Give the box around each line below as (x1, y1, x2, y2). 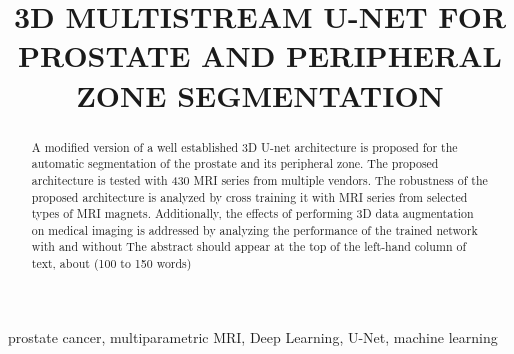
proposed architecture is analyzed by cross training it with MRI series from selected (31, 188, 468, 205)
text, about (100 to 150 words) (31, 255, 192, 272)
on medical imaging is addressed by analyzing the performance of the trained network (31, 221, 478, 238)
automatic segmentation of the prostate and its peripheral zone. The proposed (31, 155, 439, 172)
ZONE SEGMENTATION (76, 74, 444, 115)
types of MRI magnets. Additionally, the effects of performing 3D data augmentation (31, 205, 474, 222)
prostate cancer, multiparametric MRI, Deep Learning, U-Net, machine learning (8, 326, 498, 347)
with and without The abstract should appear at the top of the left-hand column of (31, 238, 467, 255)
